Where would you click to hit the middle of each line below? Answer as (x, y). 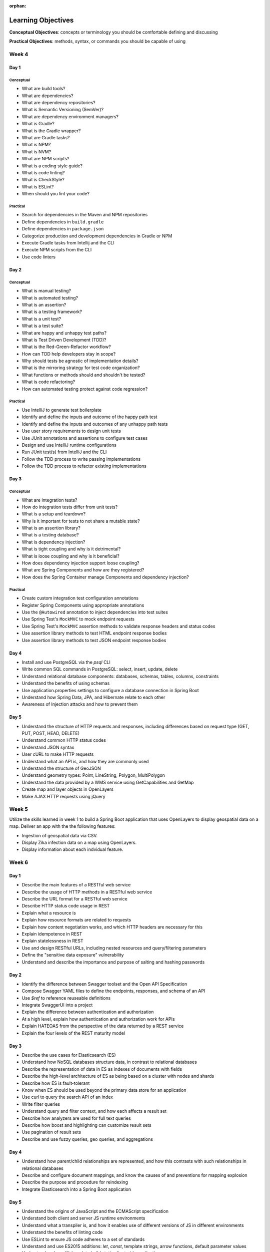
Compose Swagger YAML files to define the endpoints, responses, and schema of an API (113, 991)
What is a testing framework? (52, 312)
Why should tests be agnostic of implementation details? (80, 361)
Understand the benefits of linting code (62, 1232)
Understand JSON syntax (48, 747)
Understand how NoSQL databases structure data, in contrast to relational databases (109, 1062)
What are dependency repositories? (59, 103)
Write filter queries (41, 1104)
